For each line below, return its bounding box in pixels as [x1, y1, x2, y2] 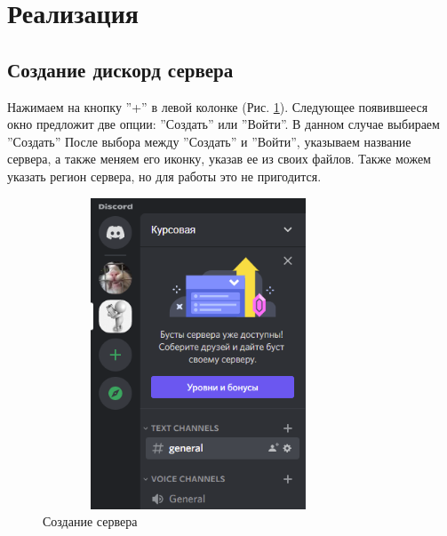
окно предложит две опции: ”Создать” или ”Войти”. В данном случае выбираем [7, 115, 440, 133]
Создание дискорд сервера [7, 55, 234, 83]
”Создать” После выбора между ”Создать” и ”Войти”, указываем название [7, 132, 411, 150]
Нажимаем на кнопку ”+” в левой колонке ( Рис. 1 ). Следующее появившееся [7, 97, 428, 116]
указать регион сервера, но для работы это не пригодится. [7, 166, 322, 185]
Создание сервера [43, 512, 138, 531]
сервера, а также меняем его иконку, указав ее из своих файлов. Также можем [7, 149, 431, 168]
